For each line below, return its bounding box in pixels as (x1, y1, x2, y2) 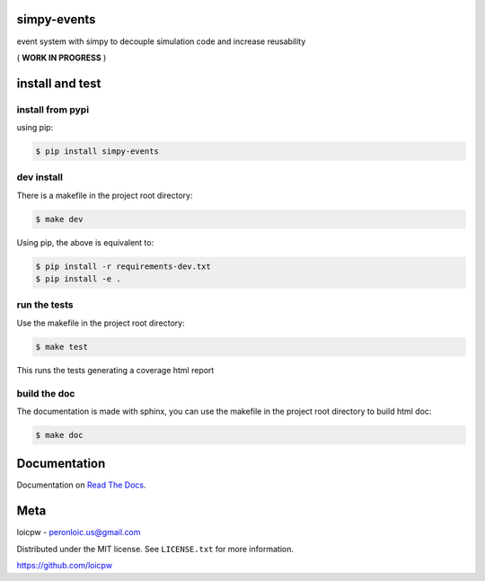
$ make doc (35, 430, 84, 440)
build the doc (16, 387, 75, 399)
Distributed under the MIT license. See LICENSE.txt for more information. (16, 543, 294, 554)
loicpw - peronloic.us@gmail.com (16, 527, 141, 538)
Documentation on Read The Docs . (16, 479, 146, 490)
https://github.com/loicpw (16, 560, 112, 571)
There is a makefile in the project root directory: (16, 190, 193, 201)
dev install (16, 171, 63, 183)
